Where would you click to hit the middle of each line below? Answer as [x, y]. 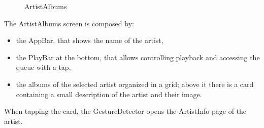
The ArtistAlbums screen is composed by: [69, 23]
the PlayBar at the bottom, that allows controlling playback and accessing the [138, 57]
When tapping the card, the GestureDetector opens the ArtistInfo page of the [125, 111]
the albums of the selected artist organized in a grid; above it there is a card [135, 84]
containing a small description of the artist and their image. [109, 94]
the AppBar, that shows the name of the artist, [90, 40]
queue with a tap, [43, 67]
